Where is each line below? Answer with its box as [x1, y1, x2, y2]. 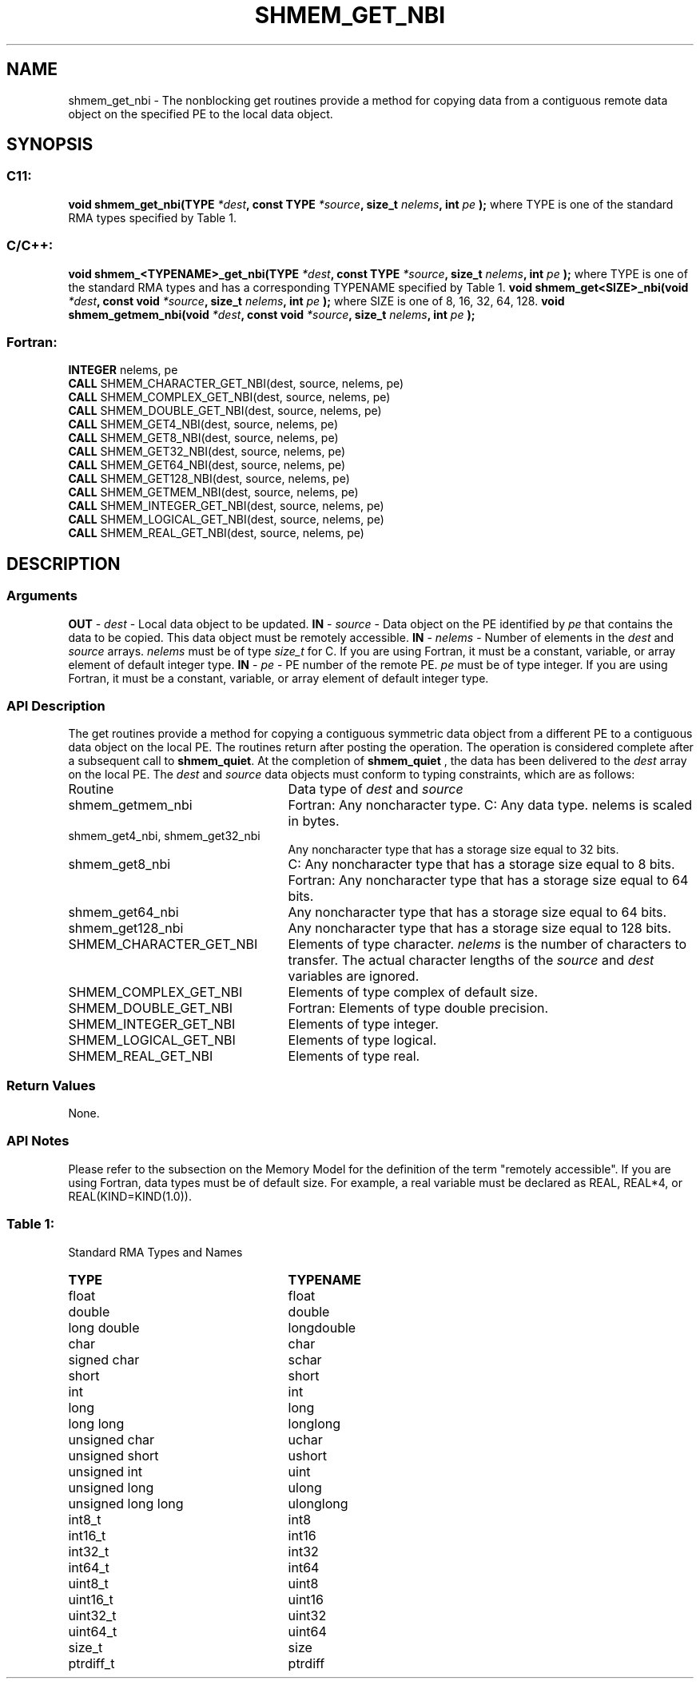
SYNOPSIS [6, 134, 93, 155]
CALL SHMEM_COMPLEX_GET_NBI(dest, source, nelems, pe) [68, 390, 391, 404]
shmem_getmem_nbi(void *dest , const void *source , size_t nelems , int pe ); [68, 307, 475, 321]
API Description [6, 697, 105, 714]
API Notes [6, 1133, 70, 1149]
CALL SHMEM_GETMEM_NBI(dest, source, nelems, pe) [68, 485, 359, 500]
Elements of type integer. [288, 1016, 439, 1033]
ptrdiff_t [68, 1655, 115, 1671]
